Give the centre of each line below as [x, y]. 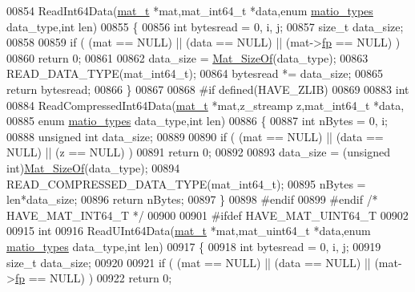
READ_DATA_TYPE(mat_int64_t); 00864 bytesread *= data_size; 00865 [195, 73]
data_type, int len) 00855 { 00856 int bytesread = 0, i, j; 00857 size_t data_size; [205, 26]
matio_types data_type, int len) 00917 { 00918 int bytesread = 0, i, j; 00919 [194, 246]
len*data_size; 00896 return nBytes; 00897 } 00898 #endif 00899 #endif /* [192, 199]
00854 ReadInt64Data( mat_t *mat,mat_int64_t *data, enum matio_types [190, 10]
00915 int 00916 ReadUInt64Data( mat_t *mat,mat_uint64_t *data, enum [189, 231]
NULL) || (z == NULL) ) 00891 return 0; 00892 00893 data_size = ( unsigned [198, 152]
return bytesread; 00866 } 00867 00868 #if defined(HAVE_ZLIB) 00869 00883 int [208, 89]
